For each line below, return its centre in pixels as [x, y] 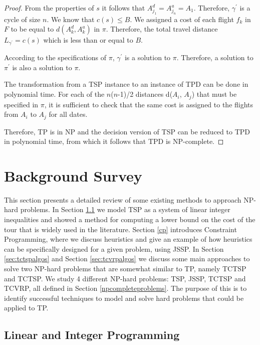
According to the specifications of [55, 57]
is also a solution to [42, 67]
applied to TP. [26, 308]
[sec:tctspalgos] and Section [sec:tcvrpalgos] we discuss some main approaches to [127, 258]
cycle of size [22, 19]
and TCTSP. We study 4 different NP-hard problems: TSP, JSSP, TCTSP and [125, 278]
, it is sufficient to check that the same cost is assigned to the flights [149, 104]
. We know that [71, 19]
